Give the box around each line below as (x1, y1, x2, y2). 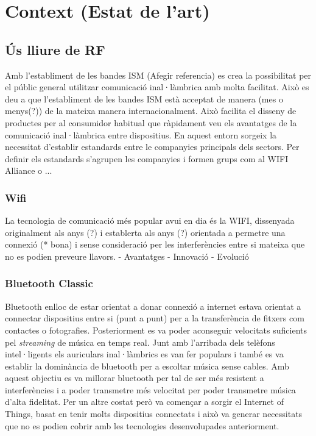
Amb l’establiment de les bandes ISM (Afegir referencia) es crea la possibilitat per (5, 68, 312, 81)
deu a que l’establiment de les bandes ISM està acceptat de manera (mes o (5, 92, 283, 105)
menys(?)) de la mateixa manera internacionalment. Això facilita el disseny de (5, 104, 297, 117)
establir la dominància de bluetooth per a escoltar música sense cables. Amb (5, 359, 289, 372)
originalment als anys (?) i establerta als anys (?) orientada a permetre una (5, 226, 286, 238)
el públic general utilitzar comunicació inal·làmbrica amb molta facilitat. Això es (5, 80, 309, 93)
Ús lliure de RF (5, 40, 105, 59)
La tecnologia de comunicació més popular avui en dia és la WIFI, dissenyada (5, 214, 295, 227)
